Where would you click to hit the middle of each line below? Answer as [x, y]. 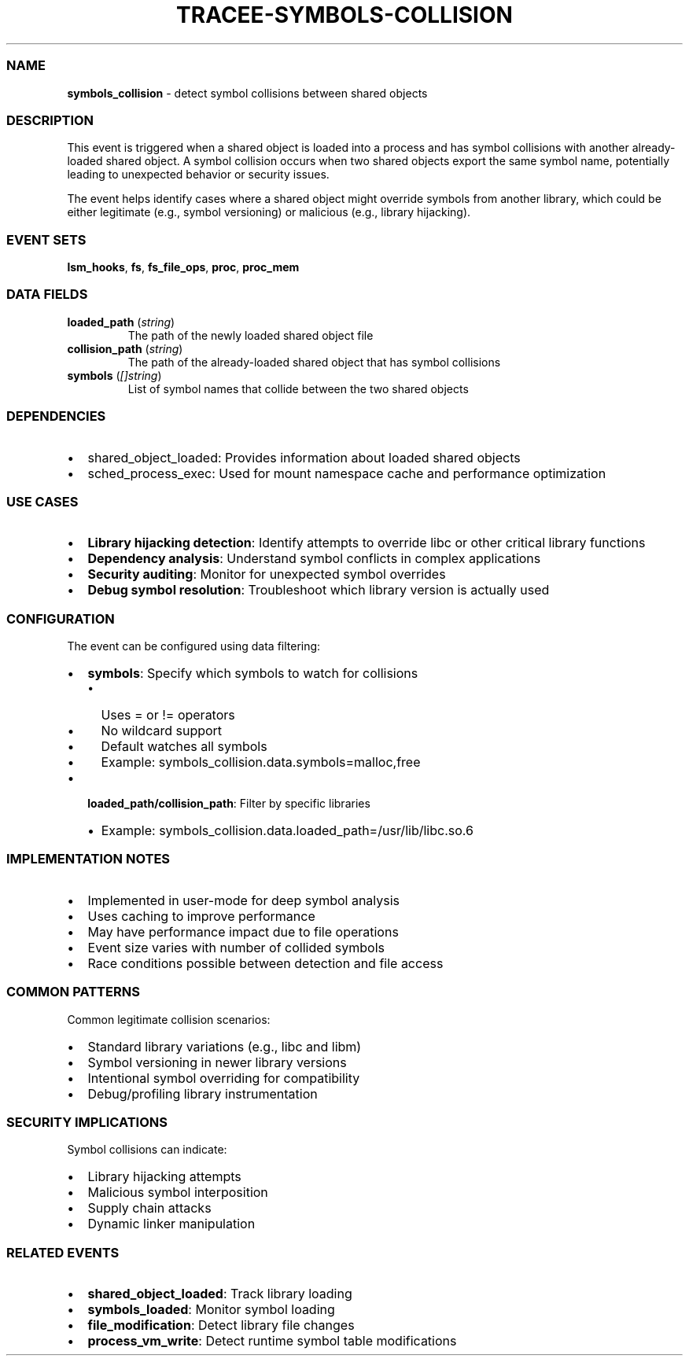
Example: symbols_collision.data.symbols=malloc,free [261, 762]
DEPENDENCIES [56, 416]
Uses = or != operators [168, 715]
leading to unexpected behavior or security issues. [198, 175]
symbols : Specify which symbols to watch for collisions [253, 673]
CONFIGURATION [61, 618]
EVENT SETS [46, 239]
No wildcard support [162, 731]
